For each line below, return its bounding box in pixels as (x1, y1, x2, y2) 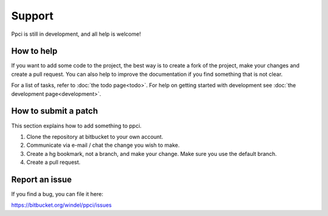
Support (11, 9, 54, 22)
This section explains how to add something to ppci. (11, 122, 142, 129)
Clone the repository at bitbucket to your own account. (26, 133, 163, 140)
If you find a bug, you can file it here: (11, 191, 103, 197)
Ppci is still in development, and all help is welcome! (11, 30, 141, 38)
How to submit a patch (11, 106, 98, 116)
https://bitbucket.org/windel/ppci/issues (11, 201, 112, 209)
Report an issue (11, 174, 72, 184)
